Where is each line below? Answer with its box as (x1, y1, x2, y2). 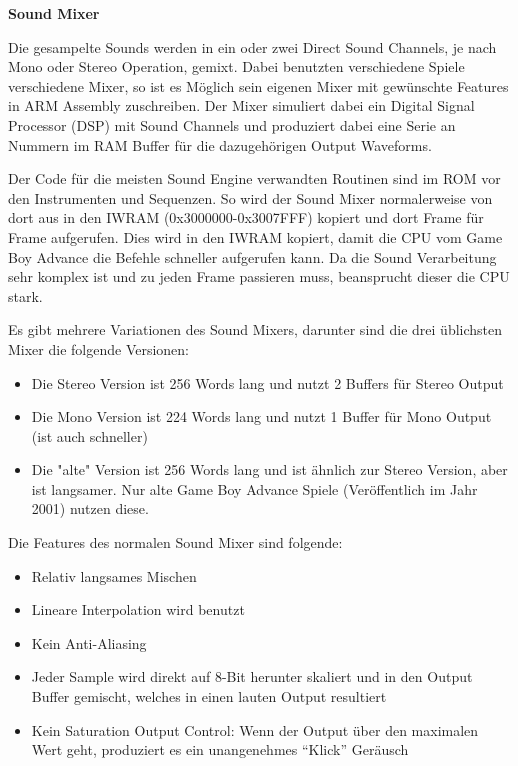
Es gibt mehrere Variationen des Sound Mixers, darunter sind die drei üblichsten (8, 319, 503, 340)
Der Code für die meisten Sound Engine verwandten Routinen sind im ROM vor (8, 168, 501, 189)
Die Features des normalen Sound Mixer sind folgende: (8, 532, 343, 553)
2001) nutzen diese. (31, 498, 149, 519)
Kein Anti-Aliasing (31, 632, 147, 653)
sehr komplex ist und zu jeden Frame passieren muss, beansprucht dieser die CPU (8, 266, 510, 287)
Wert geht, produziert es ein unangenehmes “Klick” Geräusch (31, 739, 409, 760)
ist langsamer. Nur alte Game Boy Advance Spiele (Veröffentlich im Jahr (31, 478, 478, 499)
